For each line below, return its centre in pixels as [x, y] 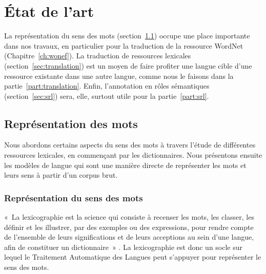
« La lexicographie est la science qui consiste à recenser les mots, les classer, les [129, 217]
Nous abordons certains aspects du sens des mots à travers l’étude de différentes [130, 145]
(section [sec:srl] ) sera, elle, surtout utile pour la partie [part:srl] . [107, 96]
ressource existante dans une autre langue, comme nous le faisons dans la [119, 76]
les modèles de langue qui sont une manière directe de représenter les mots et [125, 165]
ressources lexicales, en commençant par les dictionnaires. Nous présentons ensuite [133, 155]
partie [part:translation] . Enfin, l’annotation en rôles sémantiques [107, 86]
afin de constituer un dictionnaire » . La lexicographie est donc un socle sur [124, 247]
